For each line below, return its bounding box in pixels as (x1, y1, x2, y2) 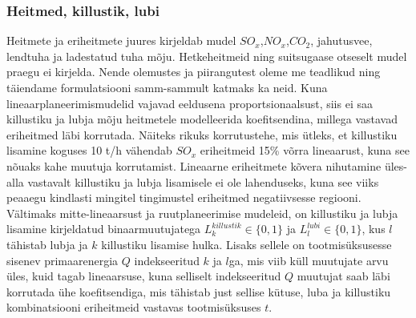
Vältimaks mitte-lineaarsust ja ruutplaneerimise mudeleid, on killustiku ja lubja (6, 204, 398, 221)
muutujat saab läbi (297, 268, 390, 284)
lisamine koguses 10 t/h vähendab (6, 142, 172, 159)
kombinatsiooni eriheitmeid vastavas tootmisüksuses (6, 299, 261, 316)
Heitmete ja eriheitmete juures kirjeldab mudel (6, 32, 236, 49)
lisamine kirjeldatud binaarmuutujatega (6, 220, 201, 237)
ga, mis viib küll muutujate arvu (228, 252, 389, 268)
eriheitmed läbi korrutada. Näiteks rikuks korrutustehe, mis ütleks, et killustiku (6, 126, 398, 143)
